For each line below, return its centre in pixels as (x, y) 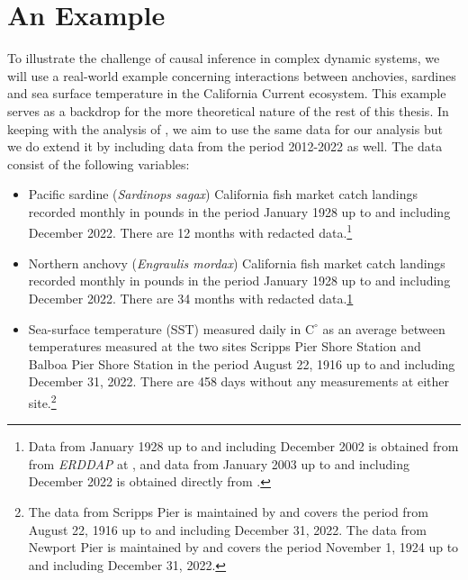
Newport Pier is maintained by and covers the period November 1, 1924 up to (243, 547)
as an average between (384, 328)
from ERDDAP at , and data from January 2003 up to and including (219, 463)
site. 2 (42, 401)
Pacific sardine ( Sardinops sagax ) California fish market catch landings (223, 194)
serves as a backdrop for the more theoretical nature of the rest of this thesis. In (228, 110)
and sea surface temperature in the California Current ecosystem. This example (227, 93)
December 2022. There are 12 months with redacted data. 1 (190, 231)
